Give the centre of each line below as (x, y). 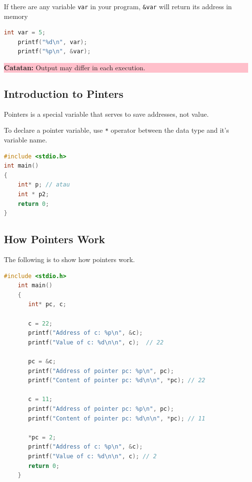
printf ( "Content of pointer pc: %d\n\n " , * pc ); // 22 (117, 381)
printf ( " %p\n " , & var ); (54, 52)
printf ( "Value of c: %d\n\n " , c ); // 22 (96, 342)
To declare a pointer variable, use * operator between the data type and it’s (117, 130)
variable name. (26, 140)
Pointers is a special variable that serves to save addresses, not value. (106, 114)
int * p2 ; (33, 194)
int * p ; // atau (44, 185)
